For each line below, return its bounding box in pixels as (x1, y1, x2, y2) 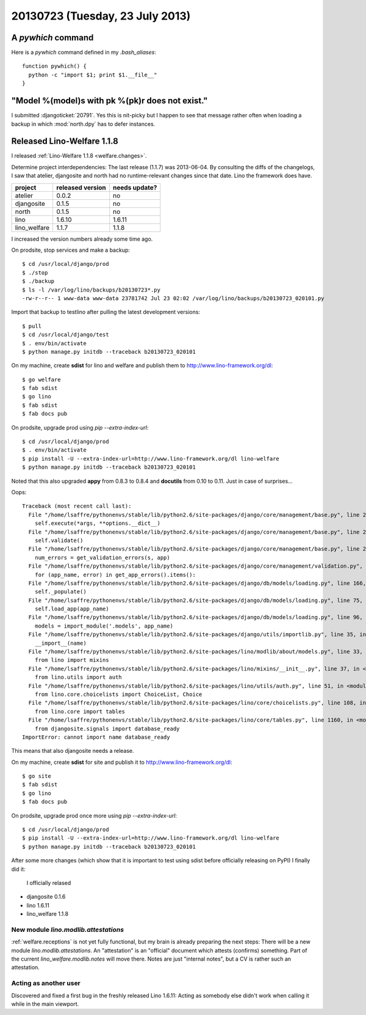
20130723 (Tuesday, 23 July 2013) (11, 9, 191, 23)
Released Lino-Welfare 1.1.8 (11, 136, 118, 147)
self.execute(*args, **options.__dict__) (34, 520, 161, 527)
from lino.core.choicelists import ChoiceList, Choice (34, 691, 203, 698)
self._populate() (34, 588, 87, 595)
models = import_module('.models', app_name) (34, 622, 174, 629)
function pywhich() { (22, 63, 87, 70)
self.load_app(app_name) (34, 606, 109, 612)
